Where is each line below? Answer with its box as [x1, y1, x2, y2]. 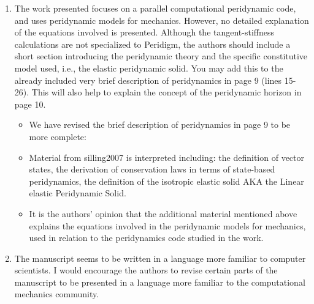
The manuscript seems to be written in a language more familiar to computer [14, 251, 306, 264]
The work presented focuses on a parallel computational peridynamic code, [14, 2, 296, 14]
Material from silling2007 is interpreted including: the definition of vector [29, 150, 304, 163]
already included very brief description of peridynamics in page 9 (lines [14, 73, 282, 86]
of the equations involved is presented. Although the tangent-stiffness [14, 26, 275, 39]
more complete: [29, 130, 86, 143]
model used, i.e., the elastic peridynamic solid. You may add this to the [14, 61, 283, 74]
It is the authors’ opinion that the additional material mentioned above [29, 207, 297, 220]
